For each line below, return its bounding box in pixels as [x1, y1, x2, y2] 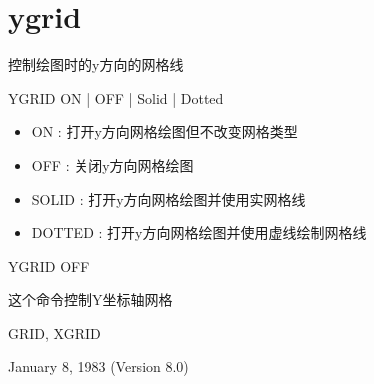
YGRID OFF [8, 255, 90, 276]
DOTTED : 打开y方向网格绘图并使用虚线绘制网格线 [31, 222, 367, 243]
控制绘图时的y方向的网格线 [8, 54, 184, 75]
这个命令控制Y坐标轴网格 [8, 289, 173, 310]
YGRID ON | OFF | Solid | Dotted [8, 87, 224, 108]
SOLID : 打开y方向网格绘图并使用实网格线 [31, 188, 306, 209]
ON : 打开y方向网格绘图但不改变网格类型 [31, 121, 298, 142]
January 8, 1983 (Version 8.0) [8, 356, 189, 377]
